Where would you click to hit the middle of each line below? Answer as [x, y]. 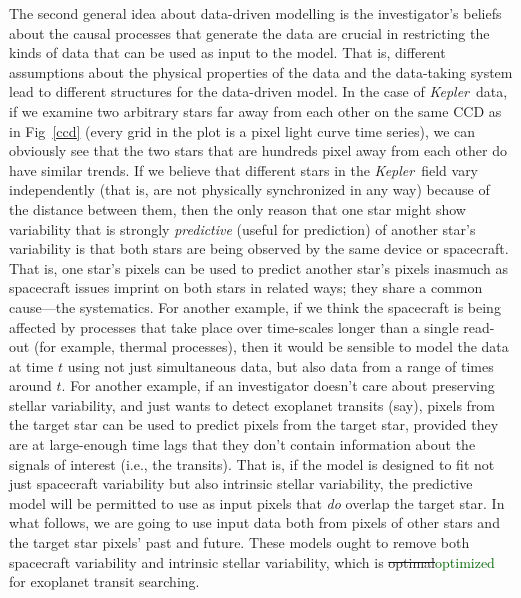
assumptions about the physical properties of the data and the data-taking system [261, 71]
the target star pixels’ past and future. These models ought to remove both [239, 542]
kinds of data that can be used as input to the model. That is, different [227, 52]
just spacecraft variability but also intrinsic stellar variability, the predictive [241, 483]
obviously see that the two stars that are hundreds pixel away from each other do [258, 150]
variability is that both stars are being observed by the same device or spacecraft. [259, 248]
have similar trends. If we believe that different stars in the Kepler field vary [244, 169]
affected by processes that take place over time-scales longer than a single [234, 326]
